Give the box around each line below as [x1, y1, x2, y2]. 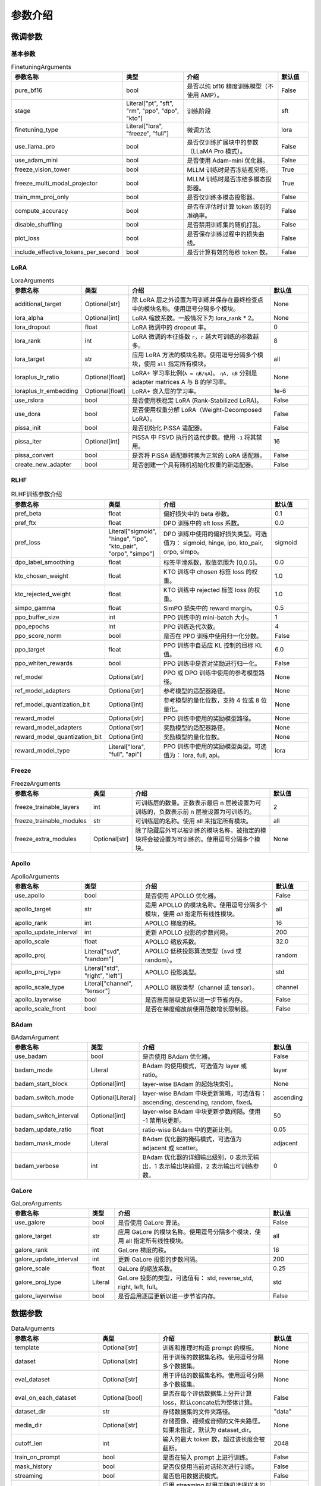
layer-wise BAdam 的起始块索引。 [142, 1080, 237, 1088]
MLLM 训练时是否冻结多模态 [187, 175, 266, 183]
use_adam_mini [14, 156, 58, 164]
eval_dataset [14, 1375, 50, 1384]
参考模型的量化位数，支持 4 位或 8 [163, 696, 260, 704]
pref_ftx [14, 518, 36, 527]
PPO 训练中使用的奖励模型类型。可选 [163, 742, 267, 750]
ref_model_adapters [14, 687, 71, 695]
